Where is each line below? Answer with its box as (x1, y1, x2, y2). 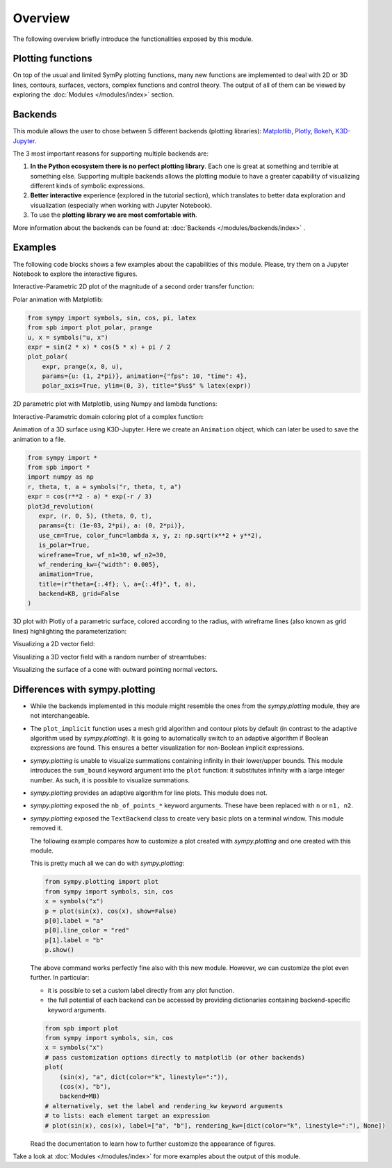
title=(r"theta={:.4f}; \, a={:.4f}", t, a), (38, 580, 197, 588)
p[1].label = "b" (44, 936, 104, 944)
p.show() (44, 946, 75, 954)
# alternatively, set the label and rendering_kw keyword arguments (44, 1102, 284, 1110)
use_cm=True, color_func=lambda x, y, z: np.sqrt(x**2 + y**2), (38, 532, 263, 539)
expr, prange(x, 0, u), (42, 362, 123, 370)
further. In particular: (30, 973, 90, 982)
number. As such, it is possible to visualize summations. (30, 775, 190, 784)
